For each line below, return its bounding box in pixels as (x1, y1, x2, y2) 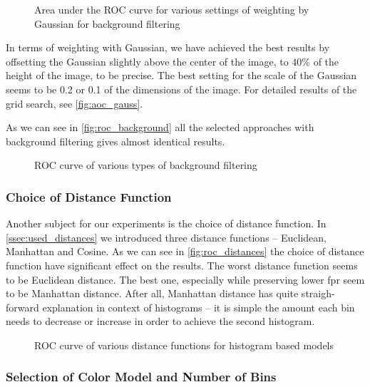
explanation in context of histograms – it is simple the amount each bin (42, 299, 355, 314)
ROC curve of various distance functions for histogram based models (34, 337, 334, 352)
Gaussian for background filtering (34, 16, 180, 31)
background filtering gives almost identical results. (6, 133, 225, 148)
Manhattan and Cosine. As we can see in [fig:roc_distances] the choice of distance (6, 244, 364, 259)
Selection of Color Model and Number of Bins (6, 368, 277, 386)
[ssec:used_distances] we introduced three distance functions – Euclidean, (6, 229, 327, 244)
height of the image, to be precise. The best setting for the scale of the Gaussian (6, 68, 357, 83)
